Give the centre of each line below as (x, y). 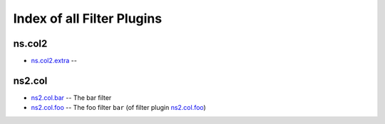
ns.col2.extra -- (54, 61)
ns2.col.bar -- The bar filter (71, 97)
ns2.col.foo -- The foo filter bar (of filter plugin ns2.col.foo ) (118, 108)
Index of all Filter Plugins (88, 18)
